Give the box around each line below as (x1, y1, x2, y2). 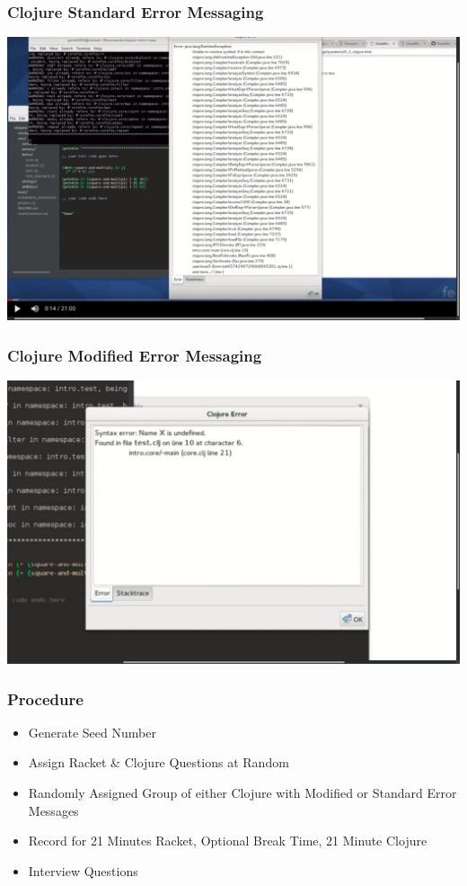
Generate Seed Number (28, 722, 156, 741)
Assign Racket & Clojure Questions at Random (28, 753, 289, 772)
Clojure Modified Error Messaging (7, 344, 262, 366)
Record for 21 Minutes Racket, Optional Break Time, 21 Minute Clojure (28, 831, 427, 850)
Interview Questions (28, 861, 138, 880)
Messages (28, 801, 79, 819)
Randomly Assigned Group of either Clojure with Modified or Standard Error (28, 783, 457, 802)
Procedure (7, 687, 84, 710)
